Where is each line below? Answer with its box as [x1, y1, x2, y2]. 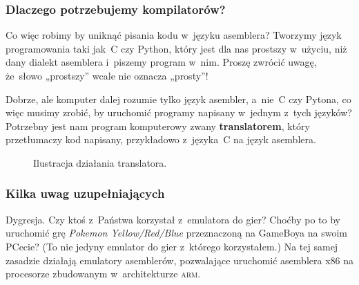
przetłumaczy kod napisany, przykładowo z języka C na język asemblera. [6, 132, 316, 147]
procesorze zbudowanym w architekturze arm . [6, 266, 201, 281]
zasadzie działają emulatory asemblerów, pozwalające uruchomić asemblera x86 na [6, 252, 353, 267]
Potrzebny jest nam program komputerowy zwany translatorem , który [6, 118, 310, 133]
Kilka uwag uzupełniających [6, 185, 165, 202]
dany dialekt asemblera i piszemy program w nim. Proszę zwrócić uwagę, [6, 55, 317, 69]
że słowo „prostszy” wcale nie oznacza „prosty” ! [6, 68, 208, 82]
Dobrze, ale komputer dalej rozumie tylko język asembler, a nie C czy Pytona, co [6, 91, 351, 106]
